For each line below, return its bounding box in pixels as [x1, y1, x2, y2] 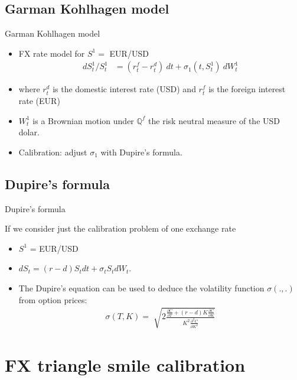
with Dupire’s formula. [100, 145, 182, 158]
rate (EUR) [18, 95, 60, 107]
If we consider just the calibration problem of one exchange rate [5, 222, 236, 235]
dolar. [18, 126, 40, 138]
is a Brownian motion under [32, 114, 134, 126]
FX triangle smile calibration [5, 352, 246, 376]
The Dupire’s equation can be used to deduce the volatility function [18, 281, 265, 294]
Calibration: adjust [18, 145, 87, 158]
